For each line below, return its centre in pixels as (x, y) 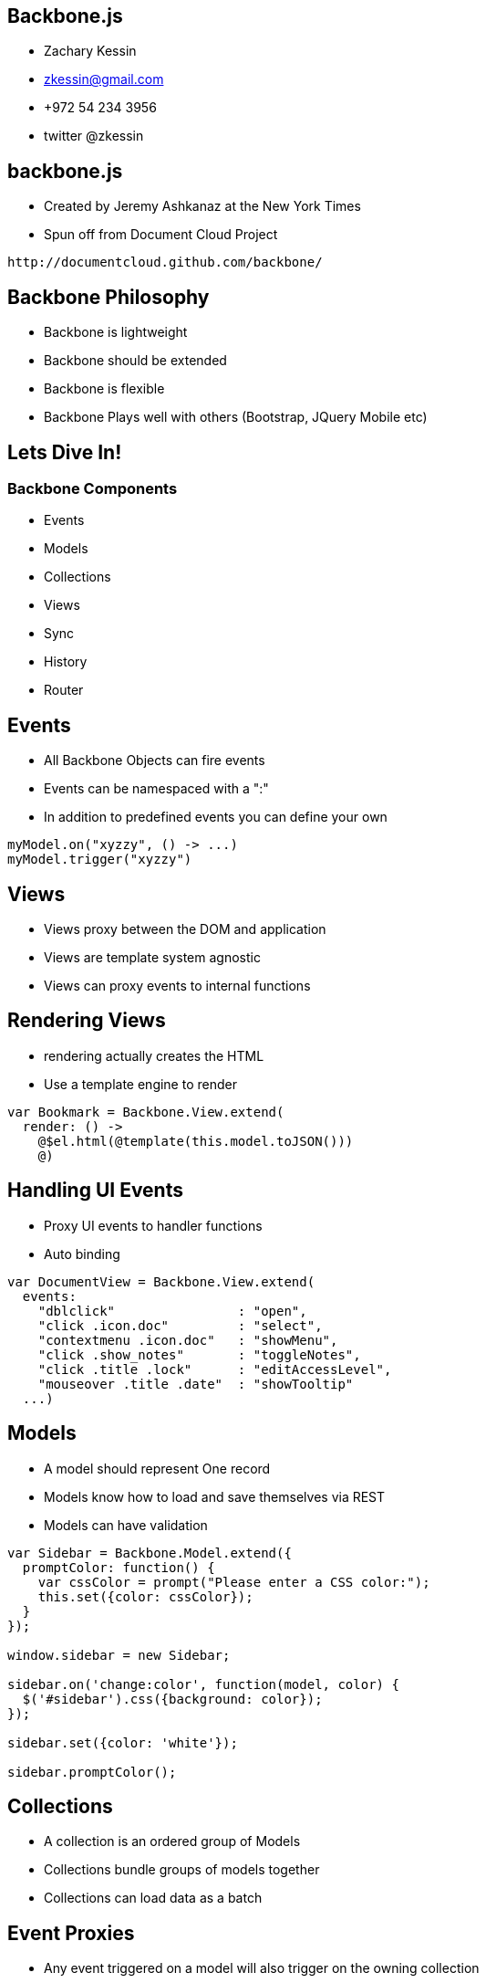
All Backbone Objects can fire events (155, 761)
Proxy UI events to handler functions (153, 1225)
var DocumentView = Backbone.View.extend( (161, 1281)
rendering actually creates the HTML (154, 1055)
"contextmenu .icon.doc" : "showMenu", (188, 1340)
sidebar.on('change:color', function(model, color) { (203, 1684)
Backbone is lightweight (116, 332)
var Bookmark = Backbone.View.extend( (146, 1112)
